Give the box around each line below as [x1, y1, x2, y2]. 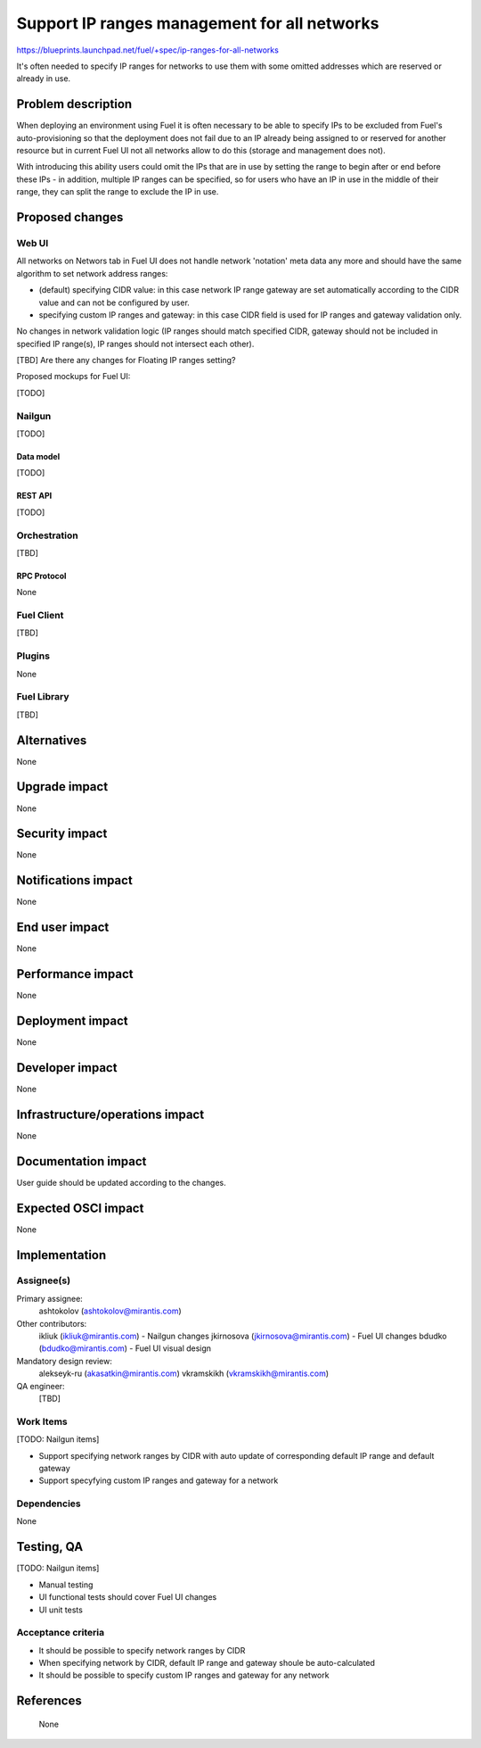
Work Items [16, 1415, 68, 1428]
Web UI [16, 236, 49, 249]
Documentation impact [16, 1154, 147, 1169]
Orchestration [16, 529, 79, 542]
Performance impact [16, 966, 134, 982]
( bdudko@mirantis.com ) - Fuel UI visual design [38, 1343, 212, 1354]
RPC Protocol [16, 570, 67, 581]
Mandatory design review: [16, 1355, 113, 1366]
